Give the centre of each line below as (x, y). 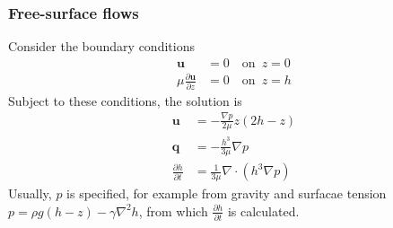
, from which (173, 210)
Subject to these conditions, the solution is (125, 100)
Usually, (30, 193)
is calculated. (263, 210)
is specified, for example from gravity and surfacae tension (227, 193)
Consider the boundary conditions (101, 46)
